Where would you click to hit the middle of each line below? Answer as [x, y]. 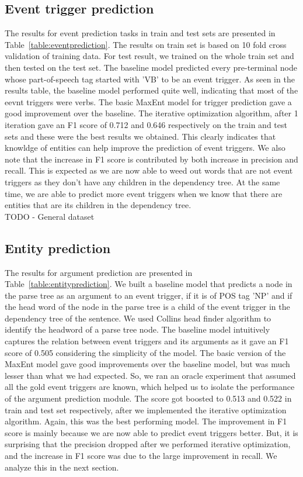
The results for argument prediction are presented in [99, 272]
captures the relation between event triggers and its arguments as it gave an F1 [147, 341]
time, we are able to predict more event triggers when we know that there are [144, 193]
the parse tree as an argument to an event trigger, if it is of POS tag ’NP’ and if [149, 295]
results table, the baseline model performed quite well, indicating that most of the [151, 90]
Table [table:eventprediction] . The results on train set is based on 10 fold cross [146, 44]
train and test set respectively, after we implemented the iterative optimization [146, 409]
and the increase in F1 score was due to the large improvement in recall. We [141, 455]
